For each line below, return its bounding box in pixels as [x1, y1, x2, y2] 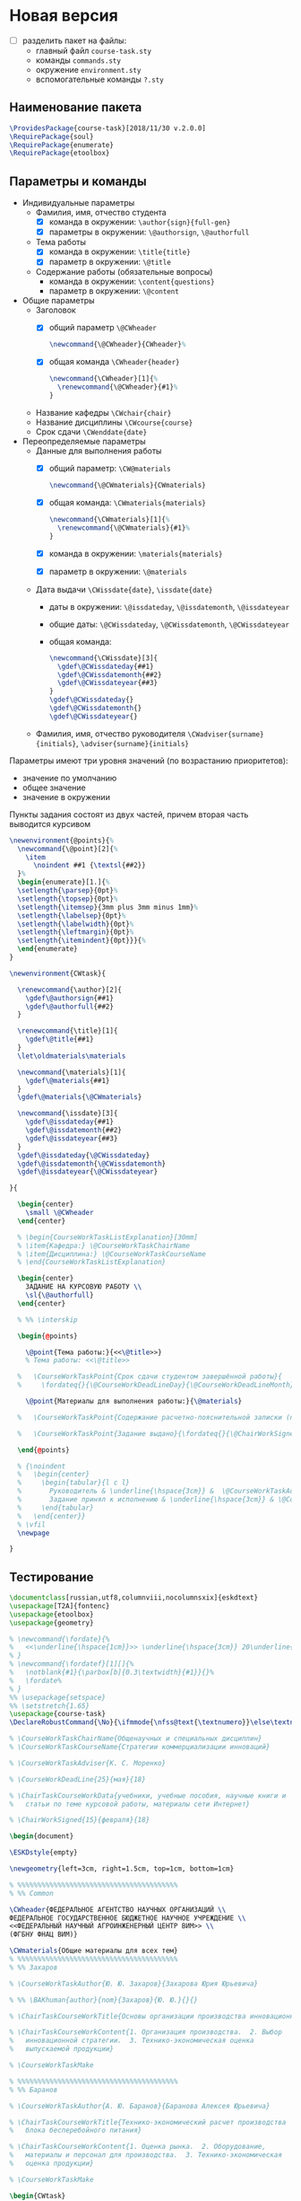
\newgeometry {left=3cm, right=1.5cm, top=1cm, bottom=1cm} [9, 1864, 235, 1873]
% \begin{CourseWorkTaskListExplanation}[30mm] [17, 1232, 199, 1242]
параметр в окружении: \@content [48, 286, 179, 296]
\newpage [17, 1528, 50, 1537]
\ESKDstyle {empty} [9, 1848, 78, 1857]
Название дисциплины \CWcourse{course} [35, 417, 193, 427]
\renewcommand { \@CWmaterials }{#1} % [56, 523, 191, 533]
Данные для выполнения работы [35, 445, 162, 456]
